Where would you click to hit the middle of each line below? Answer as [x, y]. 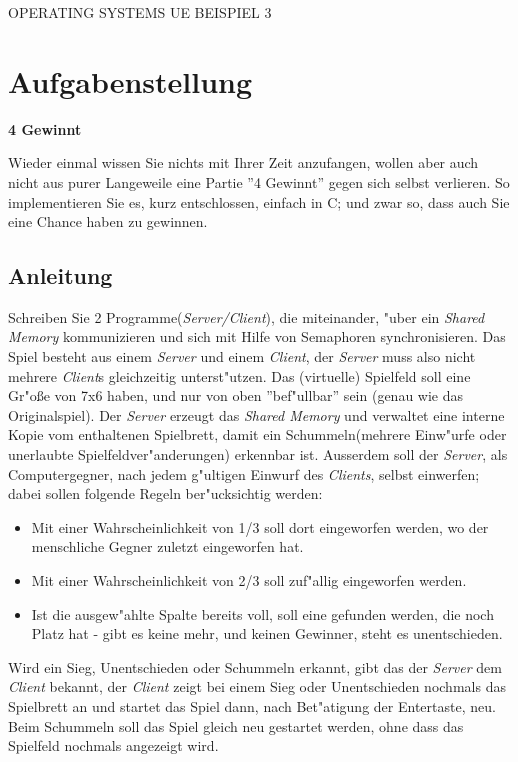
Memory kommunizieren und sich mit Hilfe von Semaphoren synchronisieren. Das [257, 336]
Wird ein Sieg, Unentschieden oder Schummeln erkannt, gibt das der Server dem [255, 666]
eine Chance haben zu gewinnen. [108, 221]
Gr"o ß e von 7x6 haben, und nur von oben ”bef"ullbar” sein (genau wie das [236, 395]
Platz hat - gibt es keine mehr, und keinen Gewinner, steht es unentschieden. [267, 633]
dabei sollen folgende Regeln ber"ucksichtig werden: [165, 493]
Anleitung [60, 275]
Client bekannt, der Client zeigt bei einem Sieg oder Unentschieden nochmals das [257, 686]
